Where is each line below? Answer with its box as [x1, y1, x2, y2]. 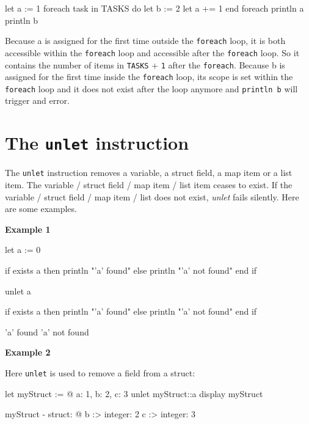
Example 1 [5, 222, 51, 235]
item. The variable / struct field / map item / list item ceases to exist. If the [5, 178, 293, 191]
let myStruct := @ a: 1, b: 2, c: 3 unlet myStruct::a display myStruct [5, 387, 263, 400]
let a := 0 [5, 243, 41, 256]
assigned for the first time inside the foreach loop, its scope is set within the [5, 70, 293, 83]
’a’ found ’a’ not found [5, 325, 89, 338]
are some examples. [5, 202, 77, 215]
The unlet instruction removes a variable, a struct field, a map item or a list [5, 166, 293, 179]
